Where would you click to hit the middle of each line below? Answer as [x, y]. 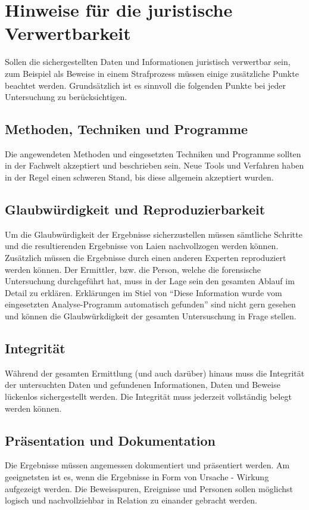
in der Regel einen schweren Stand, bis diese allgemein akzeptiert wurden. [139, 177]
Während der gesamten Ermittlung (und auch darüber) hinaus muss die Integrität [155, 373]
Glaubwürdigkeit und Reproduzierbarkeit [135, 209]
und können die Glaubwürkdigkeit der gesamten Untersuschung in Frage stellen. [151, 316]
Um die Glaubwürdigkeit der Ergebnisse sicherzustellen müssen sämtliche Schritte [154, 234]
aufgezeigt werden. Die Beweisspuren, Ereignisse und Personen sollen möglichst [149, 488]
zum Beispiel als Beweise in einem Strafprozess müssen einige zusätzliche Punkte [152, 73]
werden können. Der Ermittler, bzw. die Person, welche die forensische [133, 269]
